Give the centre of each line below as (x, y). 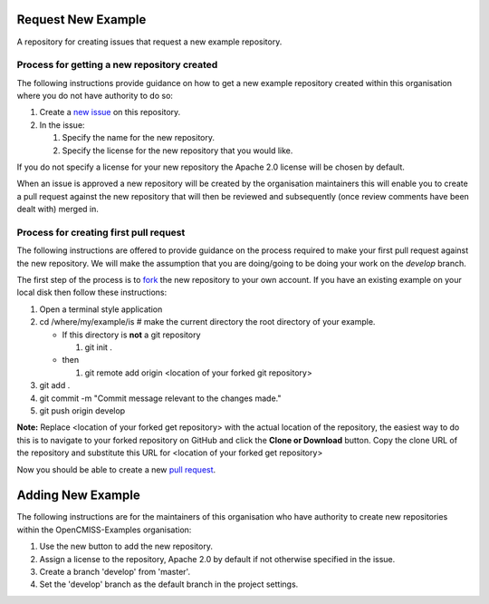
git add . (55, 385)
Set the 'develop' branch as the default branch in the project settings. (169, 584)
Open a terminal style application (101, 309)
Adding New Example (78, 496)
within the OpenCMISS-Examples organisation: (104, 530)
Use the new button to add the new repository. (126, 546)
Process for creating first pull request (101, 232)
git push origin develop (82, 411)
